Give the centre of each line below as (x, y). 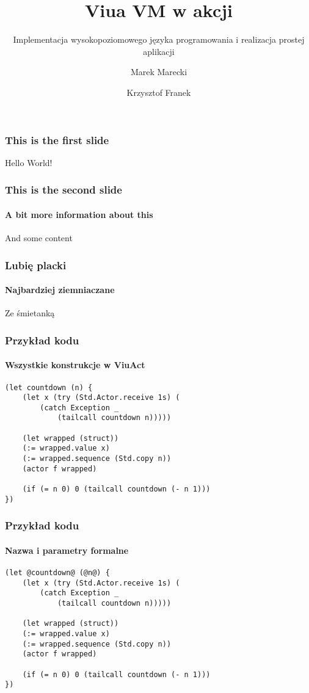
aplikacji (159, 51)
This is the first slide (57, 140)
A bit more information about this (79, 214)
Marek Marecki (159, 72)
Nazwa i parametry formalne (67, 550)
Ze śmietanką (30, 313)
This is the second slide (64, 190)
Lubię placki (36, 265)
